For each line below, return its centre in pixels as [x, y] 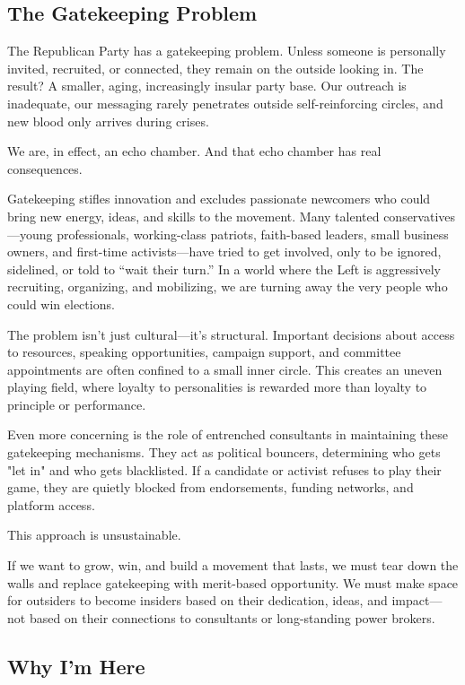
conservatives [420, 216]
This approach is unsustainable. [94, 535]
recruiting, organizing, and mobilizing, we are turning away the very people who [228, 286]
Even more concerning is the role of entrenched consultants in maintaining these [228, 434]
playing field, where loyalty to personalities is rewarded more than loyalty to [217, 387]
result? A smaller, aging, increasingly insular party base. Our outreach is [207, 86]
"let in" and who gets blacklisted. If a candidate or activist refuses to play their [224, 469]
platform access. [51, 504]
